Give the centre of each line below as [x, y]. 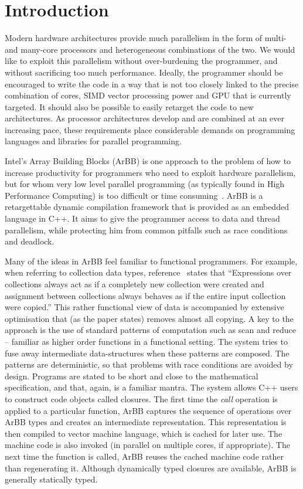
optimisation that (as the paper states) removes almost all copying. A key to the [149, 318]
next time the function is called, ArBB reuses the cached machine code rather [144, 456]
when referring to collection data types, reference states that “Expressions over [148, 272]
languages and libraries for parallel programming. [93, 141]
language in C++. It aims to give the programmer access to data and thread [142, 218]
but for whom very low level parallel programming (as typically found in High [145, 184]
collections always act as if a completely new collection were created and [135, 284]
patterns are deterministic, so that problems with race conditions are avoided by [149, 364]
